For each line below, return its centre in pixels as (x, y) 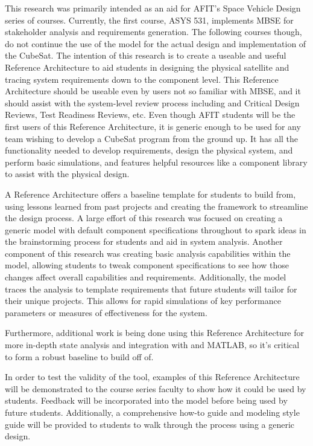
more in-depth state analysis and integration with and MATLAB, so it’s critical (152, 345)
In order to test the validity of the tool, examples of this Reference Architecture (152, 377)
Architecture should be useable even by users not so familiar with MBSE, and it (153, 91)
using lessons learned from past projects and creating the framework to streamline (156, 206)
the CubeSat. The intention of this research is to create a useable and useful (146, 55)
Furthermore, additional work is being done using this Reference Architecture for (155, 333)
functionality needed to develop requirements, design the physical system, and (149, 150)
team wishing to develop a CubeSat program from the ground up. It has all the (152, 138)
